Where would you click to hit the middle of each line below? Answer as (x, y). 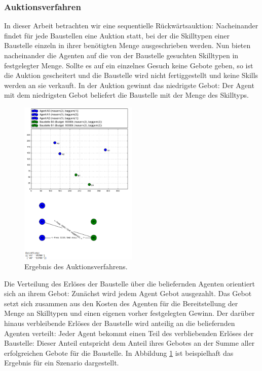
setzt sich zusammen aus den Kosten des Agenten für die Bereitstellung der (121, 303)
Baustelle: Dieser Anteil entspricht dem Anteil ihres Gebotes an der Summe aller (129, 343)
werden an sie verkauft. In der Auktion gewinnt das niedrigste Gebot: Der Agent (129, 85)
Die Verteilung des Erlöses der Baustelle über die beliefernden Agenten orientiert (130, 283)
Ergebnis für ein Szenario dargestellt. (62, 363)
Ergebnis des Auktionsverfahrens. (76, 266)
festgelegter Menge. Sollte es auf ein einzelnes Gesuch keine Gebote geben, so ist (129, 65)
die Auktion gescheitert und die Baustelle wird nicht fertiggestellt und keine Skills (131, 75)
